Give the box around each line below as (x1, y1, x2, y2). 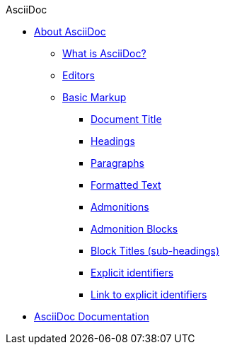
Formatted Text (91, 179, 161, 191)
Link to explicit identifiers (91, 288, 207, 301)
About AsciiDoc (34, 25, 106, 37)
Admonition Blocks (91, 223, 178, 235)
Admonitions (91, 201, 149, 213)
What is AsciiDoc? (62, 47, 146, 59)
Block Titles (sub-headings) (91, 245, 219, 257)
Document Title (91, 113, 162, 125)
